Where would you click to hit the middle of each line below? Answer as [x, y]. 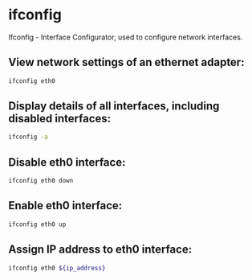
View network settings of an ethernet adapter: [126, 62]
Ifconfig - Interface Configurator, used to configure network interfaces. [126, 37]
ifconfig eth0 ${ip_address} [57, 268]
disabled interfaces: [60, 119]
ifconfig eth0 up [37, 224]
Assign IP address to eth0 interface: [100, 250]
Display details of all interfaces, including [114, 106]
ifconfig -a [28, 137]
